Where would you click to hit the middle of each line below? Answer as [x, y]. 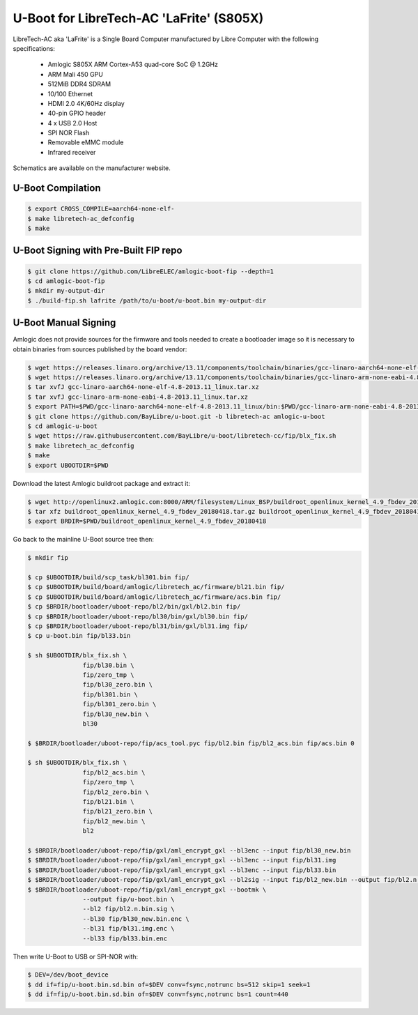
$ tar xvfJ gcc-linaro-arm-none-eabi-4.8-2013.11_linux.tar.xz [138, 397]
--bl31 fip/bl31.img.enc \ [129, 929]
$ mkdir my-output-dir [66, 291]
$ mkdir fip [48, 558]
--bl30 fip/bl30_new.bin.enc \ [136, 919]
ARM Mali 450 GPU [76, 74]
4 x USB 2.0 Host [72, 123]
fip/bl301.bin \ [110, 694]
